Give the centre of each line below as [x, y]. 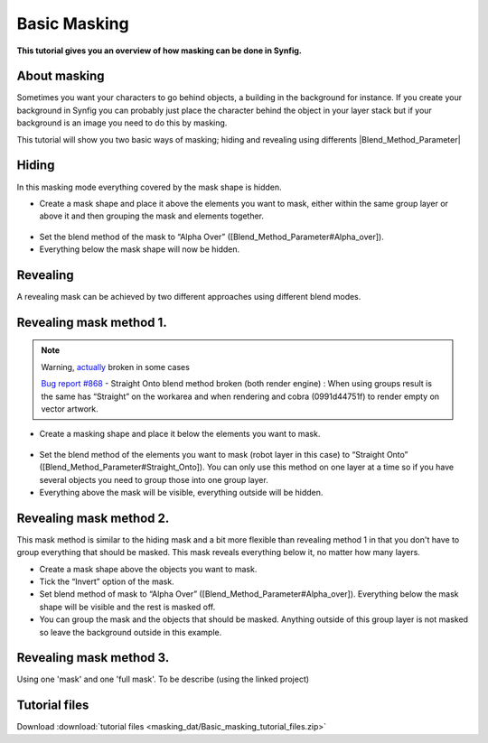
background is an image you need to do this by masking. [122, 123]
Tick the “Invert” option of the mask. [107, 581]
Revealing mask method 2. [93, 518]
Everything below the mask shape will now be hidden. [140, 249]
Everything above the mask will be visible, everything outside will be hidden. [181, 492]
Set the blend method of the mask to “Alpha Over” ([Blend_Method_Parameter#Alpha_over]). [211, 237]
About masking [61, 76]
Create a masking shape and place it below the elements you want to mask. [180, 434]
